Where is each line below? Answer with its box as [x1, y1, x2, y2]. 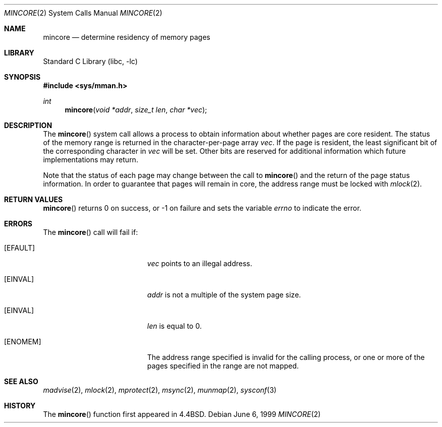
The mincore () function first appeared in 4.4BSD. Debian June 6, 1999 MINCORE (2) [43, 410, 321, 418]
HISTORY [4, 401, 36, 410]
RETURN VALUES [4, 195, 63, 204]
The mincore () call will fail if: [43, 228, 138, 236]
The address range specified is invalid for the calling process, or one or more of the [147, 353, 425, 361]
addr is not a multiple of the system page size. [147, 290, 301, 299]
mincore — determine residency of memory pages [43, 33, 210, 41]
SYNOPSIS [4, 73, 41, 81]
